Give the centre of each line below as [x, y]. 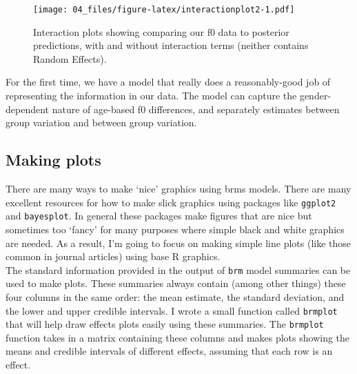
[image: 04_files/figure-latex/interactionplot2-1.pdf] [164, 10]
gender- [315, 96]
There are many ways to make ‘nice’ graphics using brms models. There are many [178, 189]
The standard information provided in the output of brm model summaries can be [178, 269]
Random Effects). [70, 58]
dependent [28, 109]
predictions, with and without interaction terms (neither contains [171, 45]
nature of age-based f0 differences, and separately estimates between [196, 109]
